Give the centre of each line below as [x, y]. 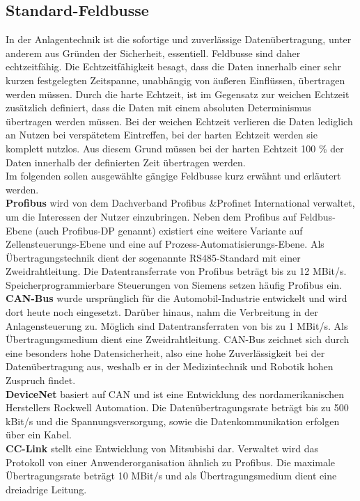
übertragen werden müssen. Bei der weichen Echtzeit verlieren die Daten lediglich [179, 121]
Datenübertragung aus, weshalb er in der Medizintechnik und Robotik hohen [170, 366]
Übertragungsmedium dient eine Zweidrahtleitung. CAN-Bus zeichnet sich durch [178, 339]
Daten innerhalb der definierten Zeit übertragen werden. [126, 162]
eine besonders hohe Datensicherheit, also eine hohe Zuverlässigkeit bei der [165, 352]
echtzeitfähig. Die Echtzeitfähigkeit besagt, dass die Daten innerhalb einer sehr [174, 66]
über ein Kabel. [39, 435]
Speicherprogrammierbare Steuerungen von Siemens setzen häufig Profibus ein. [174, 284]
